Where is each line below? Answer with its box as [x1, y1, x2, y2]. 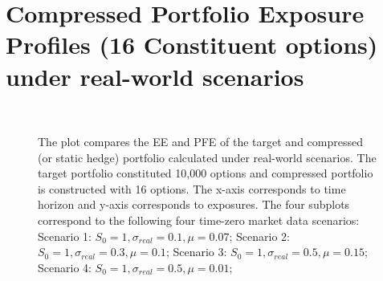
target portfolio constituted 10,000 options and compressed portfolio [38, 165, 373, 181]
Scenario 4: [38, 259, 92, 275]
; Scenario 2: [229, 227, 290, 244]
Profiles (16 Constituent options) [6, 28, 378, 61]
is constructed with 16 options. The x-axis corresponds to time [38, 180, 346, 197]
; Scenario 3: [165, 243, 227, 260]
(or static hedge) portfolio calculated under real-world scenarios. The [38, 149, 377, 165]
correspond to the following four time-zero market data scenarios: [38, 212, 360, 229]
